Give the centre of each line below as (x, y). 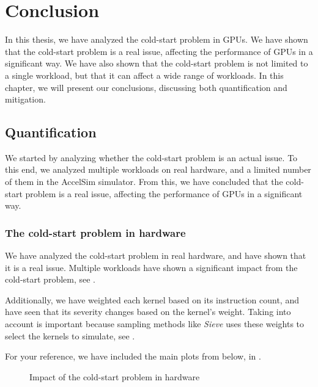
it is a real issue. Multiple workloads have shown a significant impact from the (151, 267)
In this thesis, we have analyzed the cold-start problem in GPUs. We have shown (157, 39)
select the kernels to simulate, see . (70, 335)
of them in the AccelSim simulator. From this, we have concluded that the (144, 182)
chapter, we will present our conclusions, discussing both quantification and (146, 87)
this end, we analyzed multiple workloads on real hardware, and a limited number (158, 169)
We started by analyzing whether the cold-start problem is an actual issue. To (151, 157)
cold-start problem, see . (50, 279)
